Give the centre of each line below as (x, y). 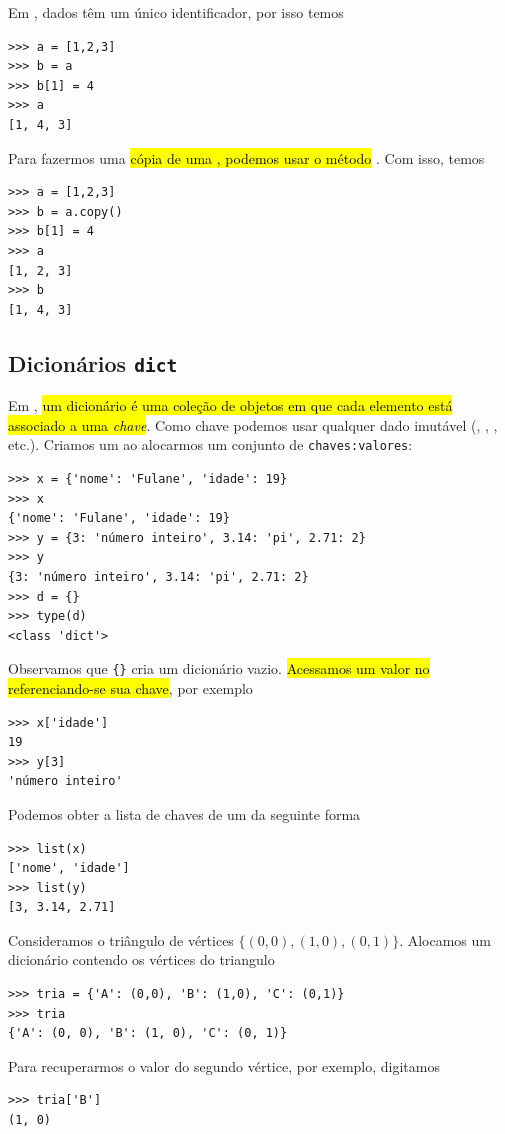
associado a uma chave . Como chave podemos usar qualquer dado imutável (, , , (253, 424)
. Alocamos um (445, 939)
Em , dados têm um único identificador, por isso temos (176, 12)
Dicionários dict (93, 362)
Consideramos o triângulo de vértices (121, 939)
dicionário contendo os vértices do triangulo (141, 959)
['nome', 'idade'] (69, 868)
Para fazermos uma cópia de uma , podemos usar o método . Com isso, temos (246, 157)
